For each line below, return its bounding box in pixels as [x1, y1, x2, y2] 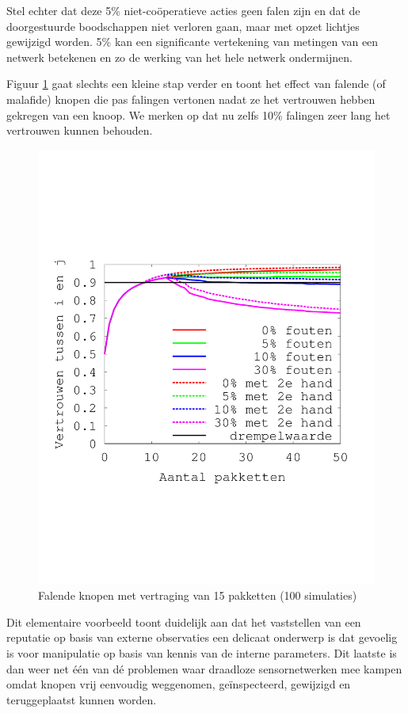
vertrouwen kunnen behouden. [6, 122, 153, 139]
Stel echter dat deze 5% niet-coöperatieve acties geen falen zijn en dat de [6, 2, 360, 18]
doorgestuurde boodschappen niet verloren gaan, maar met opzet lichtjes [6, 17, 360, 34]
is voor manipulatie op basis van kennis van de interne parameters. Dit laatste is [6, 645, 397, 662]
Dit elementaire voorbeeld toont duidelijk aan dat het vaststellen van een [6, 613, 361, 630]
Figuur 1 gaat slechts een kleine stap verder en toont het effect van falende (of [6, 75, 386, 92]
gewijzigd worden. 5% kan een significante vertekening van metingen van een [6, 33, 379, 50]
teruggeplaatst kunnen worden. [6, 691, 157, 707]
